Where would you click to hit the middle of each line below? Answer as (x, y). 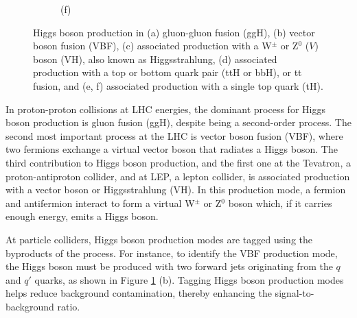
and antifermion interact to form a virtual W (100, 203)
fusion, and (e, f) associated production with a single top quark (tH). (178, 85)
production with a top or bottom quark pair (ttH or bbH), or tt (168, 72)
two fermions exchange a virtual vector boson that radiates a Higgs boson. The (172, 149)
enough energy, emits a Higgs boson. (82, 216)
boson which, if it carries (280, 203)
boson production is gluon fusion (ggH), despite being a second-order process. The (178, 122)
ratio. (69, 306)
